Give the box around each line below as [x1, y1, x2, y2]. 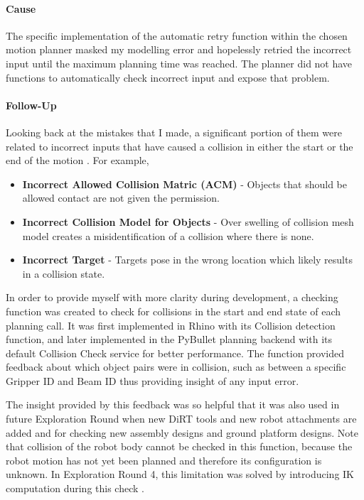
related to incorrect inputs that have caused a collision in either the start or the [6, 138, 353, 153]
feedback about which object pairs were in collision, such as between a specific [6, 359, 346, 374]
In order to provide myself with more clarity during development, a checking [6, 290, 338, 305]
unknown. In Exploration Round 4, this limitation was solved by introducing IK [6, 467, 354, 482]
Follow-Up [6, 97, 57, 112]
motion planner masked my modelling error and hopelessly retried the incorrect [6, 42, 352, 57]
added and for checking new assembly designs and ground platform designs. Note [6, 425, 359, 440]
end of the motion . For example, [6, 153, 149, 168]
